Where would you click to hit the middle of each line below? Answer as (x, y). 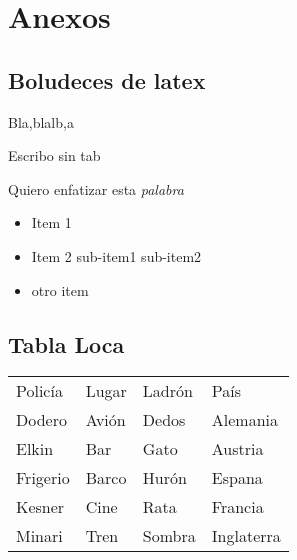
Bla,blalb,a (41, 121)
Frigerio (43, 478)
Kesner (40, 507)
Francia (237, 507)
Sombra (169, 536)
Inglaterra (246, 536)
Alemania (245, 420)
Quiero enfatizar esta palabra (96, 188)
